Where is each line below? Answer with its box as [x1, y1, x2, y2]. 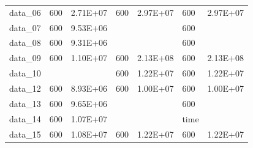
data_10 [9, 67, 41, 80]
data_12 [9, 81, 41, 94]
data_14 [9, 112, 41, 125]
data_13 [9, 97, 41, 109]
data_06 [9, 6, 41, 18]
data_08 [9, 36, 41, 49]
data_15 [9, 127, 41, 140]
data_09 [9, 51, 41, 64]
